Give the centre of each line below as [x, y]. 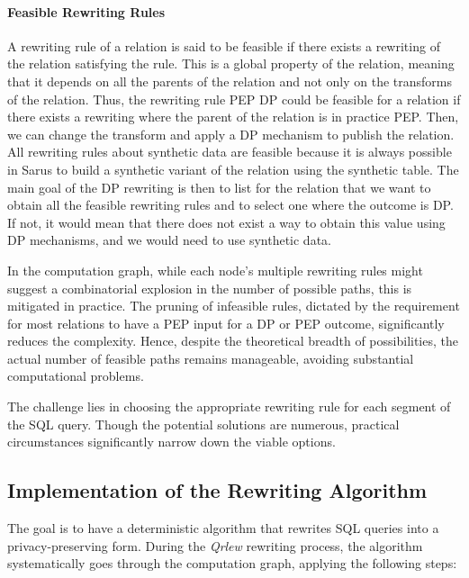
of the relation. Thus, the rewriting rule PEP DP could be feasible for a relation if [234, 99]
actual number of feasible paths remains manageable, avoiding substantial [211, 358]
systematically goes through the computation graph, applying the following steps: [232, 563]
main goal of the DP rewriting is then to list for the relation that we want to [219, 187]
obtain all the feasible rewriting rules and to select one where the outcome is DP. [230, 205]
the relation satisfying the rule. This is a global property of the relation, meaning [231, 63]
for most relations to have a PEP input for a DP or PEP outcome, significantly [226, 323]
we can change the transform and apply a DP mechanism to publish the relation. [231, 134]
